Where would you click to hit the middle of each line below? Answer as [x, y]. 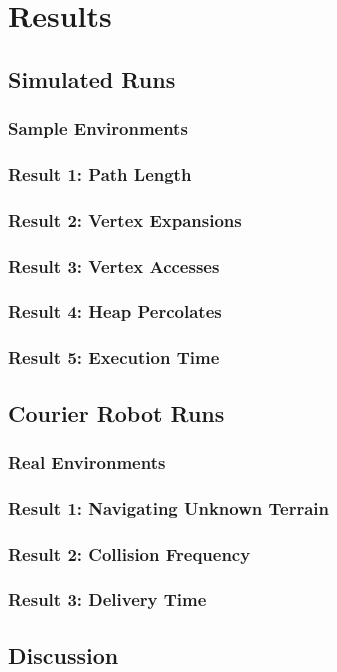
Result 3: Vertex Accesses [114, 265]
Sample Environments [98, 128]
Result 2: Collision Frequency [129, 553]
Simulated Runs [92, 78]
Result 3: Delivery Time [107, 599]
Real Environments [87, 461]
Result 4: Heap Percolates [115, 311]
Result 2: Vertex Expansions [125, 219]
